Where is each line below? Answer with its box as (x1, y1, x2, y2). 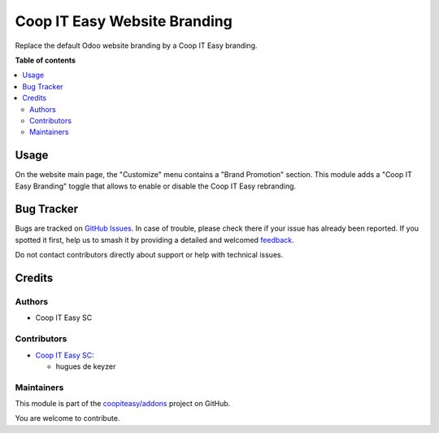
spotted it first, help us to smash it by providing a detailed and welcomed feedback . (15, 235, 294, 245)
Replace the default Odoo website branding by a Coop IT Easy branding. (15, 41, 258, 50)
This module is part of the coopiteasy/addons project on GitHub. (15, 399, 231, 409)
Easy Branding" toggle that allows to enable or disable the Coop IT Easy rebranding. (15, 181, 297, 191)
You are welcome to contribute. (15, 414, 120, 423)
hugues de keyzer (55, 362, 116, 371)
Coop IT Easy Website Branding (15, 12, 233, 30)
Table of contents (15, 55, 76, 65)
